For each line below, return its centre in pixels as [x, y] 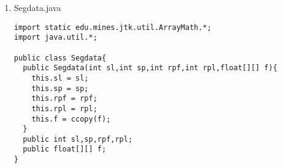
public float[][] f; [65, 149]
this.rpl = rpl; [64, 108]
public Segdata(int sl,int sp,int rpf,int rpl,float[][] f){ [150, 68]
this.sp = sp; [60, 88]
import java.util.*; [55, 38]
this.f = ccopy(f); [71, 119]
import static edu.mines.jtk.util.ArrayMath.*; [112, 27]
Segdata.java [37, 7]
